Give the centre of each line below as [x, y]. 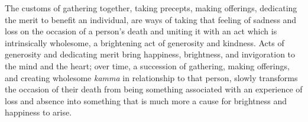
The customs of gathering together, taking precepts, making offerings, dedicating [151, 8]
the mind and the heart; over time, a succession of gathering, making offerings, [147, 65]
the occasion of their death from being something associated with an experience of [154, 89]
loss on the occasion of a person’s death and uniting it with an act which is [141, 31]
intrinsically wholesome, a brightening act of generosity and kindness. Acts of [145, 42]
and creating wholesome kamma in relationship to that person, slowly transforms [151, 77]
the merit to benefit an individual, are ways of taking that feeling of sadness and [151, 19]
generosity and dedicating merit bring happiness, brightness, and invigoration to [150, 54]
